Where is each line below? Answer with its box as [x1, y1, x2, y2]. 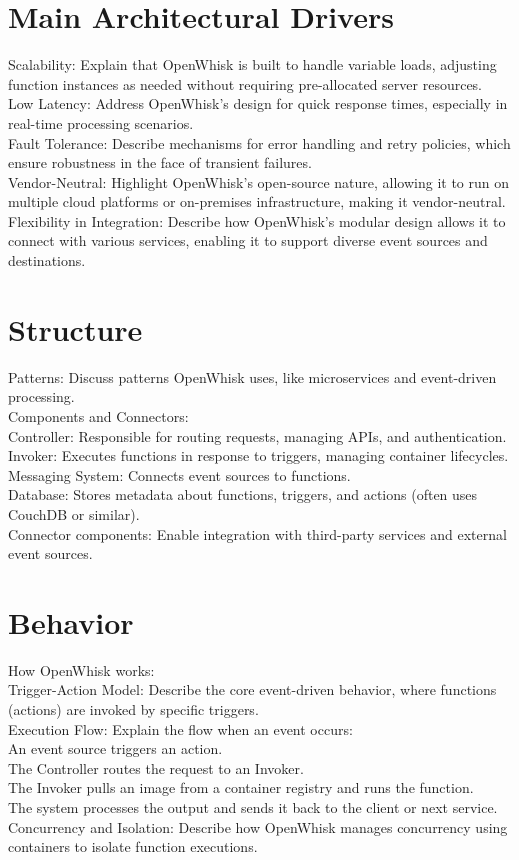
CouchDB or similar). [8, 503, 140, 524]
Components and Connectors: [8, 405, 189, 426]
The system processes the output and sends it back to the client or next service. [8, 797, 498, 817]
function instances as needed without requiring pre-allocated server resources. [8, 73, 483, 94]
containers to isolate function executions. [8, 836, 258, 857]
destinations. [8, 250, 86, 271]
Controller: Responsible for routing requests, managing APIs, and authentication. [8, 425, 507, 446]
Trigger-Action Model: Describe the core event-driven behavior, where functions [8, 679, 497, 700]
